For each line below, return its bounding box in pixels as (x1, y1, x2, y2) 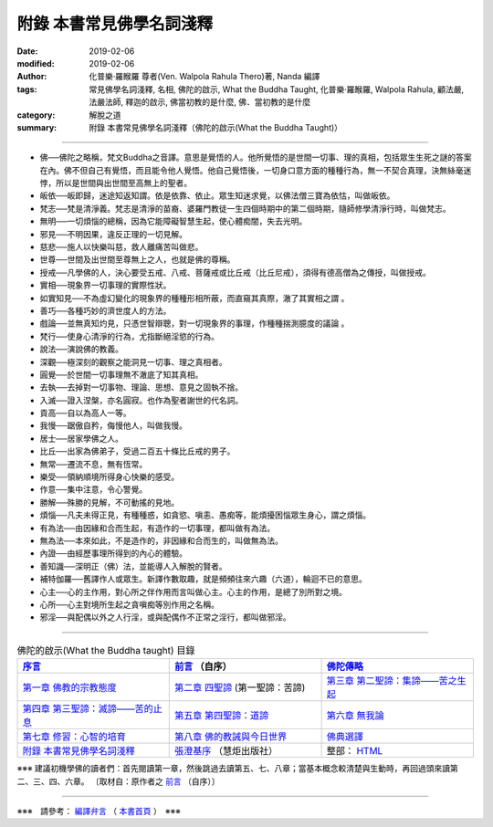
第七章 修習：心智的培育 (22, 730, 127, 743)
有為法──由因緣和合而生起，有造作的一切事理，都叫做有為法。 (39, 522, 276, 533)
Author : (16, 71, 47, 82)
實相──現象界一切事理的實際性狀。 (39, 279, 172, 291)
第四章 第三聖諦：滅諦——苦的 (22, 703, 154, 716)
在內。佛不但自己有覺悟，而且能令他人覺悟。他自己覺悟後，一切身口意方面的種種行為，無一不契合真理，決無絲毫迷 (39, 164, 472, 175)
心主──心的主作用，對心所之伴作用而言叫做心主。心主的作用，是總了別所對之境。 (39, 586, 347, 597)
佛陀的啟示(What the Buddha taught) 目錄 (16, 644, 195, 656)
